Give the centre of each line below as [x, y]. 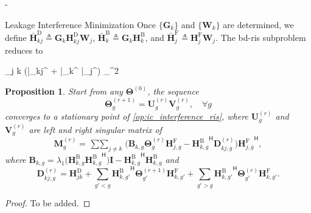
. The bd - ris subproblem [261, 37]
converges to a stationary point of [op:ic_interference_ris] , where [127, 116]
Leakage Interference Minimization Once [80, 24]
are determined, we [258, 24]
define [16, 37]
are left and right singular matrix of [95, 129]
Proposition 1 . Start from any [64, 91]
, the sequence [173, 91]
